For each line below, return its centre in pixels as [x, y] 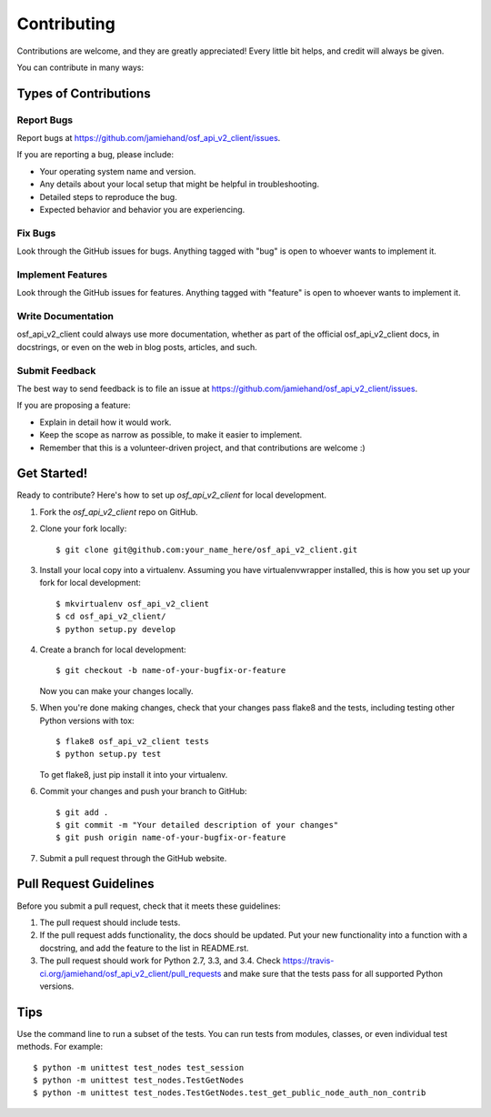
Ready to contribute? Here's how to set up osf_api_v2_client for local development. [172, 495]
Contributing [66, 24]
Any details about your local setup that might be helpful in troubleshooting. [180, 184]
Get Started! [52, 473]
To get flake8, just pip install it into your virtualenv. [134, 774]
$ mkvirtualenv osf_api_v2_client [132, 604]
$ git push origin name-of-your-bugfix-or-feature [171, 838]
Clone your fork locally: [83, 528]
